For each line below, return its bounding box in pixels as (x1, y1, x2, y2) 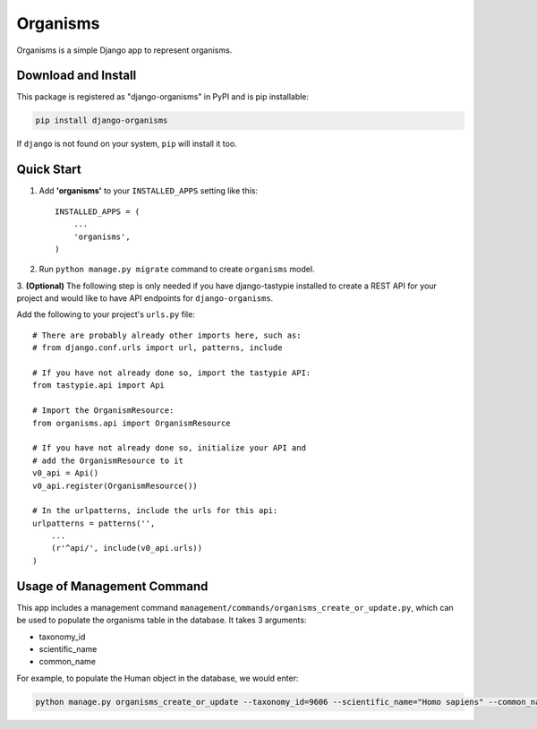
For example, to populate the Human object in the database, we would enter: (16, 673, 299, 683)
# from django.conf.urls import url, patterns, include (32, 343, 283, 353)
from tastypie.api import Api (32, 381, 166, 390)
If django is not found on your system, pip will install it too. (16, 139, 237, 150)
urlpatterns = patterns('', (32, 518, 156, 528)
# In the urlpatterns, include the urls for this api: (32, 506, 278, 516)
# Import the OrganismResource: (32, 406, 175, 416)
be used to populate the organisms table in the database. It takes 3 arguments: (16, 614, 307, 626)
